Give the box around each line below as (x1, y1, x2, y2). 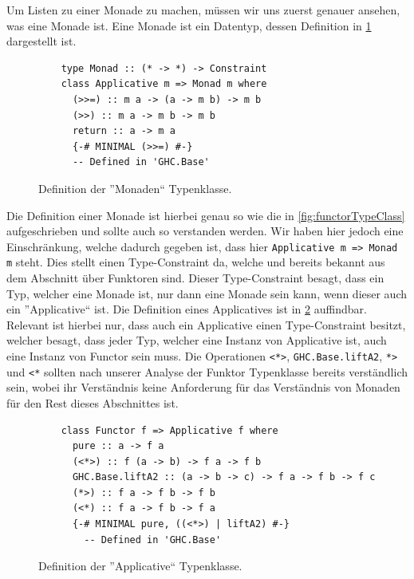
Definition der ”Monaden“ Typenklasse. (38, 179, 232, 196)
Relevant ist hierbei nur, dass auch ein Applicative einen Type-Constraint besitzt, (6, 316, 406, 333)
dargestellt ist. (6, 33, 77, 49)
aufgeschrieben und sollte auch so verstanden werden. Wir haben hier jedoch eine (6, 223, 404, 239)
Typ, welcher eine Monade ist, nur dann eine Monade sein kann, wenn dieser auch (6, 285, 408, 301)
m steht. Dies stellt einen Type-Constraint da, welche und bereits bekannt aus (6, 254, 385, 270)
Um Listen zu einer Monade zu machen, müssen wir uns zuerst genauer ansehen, (6, 2, 400, 18)
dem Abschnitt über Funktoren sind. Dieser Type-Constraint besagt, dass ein (6, 270, 384, 286)
